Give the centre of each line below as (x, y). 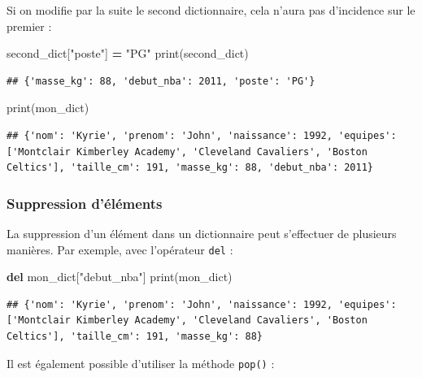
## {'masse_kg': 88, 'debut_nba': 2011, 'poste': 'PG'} (161, 81)
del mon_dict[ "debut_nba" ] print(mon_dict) (120, 277)
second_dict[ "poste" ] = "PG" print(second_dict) (128, 53)
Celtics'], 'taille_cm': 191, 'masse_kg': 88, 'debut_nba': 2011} (190, 168)
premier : (29, 26)
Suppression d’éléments (85, 203)
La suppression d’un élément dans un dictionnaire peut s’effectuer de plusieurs (202, 233)
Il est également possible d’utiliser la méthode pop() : (141, 363)
